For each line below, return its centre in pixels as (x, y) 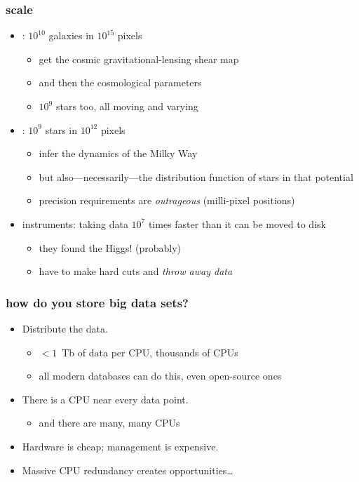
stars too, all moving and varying (127, 106)
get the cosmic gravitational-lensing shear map (139, 59)
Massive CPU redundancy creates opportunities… (128, 470)
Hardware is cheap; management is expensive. (120, 446)
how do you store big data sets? (97, 302)
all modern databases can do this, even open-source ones (160, 376)
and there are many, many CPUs (109, 423)
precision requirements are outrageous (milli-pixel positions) (167, 200)
